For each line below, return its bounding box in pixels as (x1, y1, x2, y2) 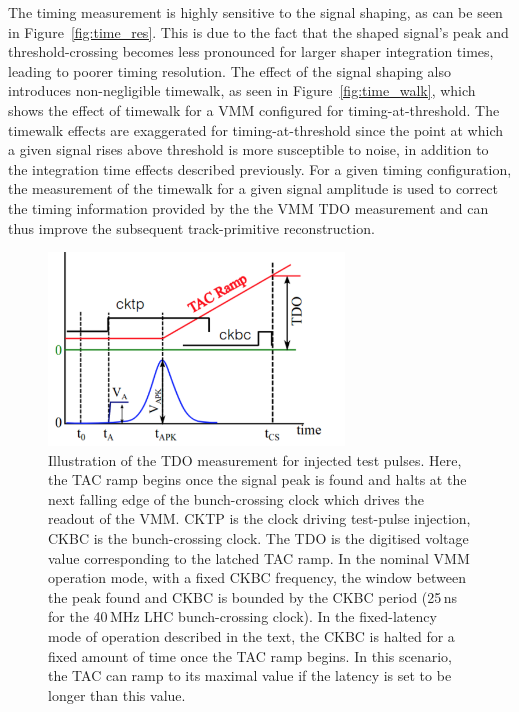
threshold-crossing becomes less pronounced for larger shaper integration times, (8, 41, 494, 62)
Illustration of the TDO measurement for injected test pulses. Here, (48, 449, 462, 470)
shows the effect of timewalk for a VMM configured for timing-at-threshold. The (8, 99, 500, 120)
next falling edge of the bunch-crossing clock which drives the (48, 488, 424, 509)
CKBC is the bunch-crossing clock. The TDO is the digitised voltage (48, 527, 469, 548)
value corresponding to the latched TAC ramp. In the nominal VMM (48, 547, 470, 568)
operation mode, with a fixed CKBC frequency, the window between (48, 567, 466, 588)
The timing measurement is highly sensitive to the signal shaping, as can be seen (8, 2, 503, 22)
